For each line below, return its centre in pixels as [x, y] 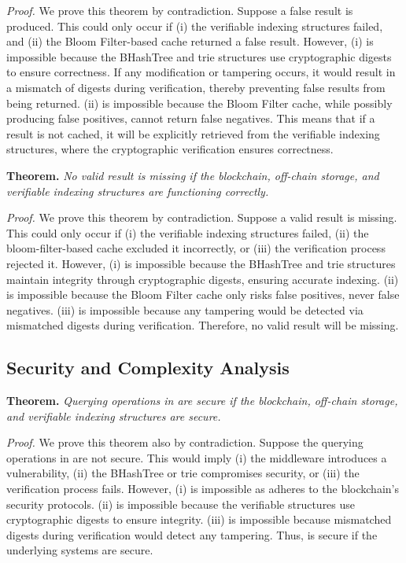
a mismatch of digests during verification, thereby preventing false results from [196, 87]
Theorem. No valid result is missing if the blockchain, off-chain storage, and [193, 175]
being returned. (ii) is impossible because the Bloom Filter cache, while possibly [199, 103]
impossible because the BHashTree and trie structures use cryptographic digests [199, 56]
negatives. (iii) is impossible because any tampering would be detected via [185, 309]
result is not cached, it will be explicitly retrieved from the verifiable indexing [193, 133]
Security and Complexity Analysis [148, 368]
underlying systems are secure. [80, 550]
